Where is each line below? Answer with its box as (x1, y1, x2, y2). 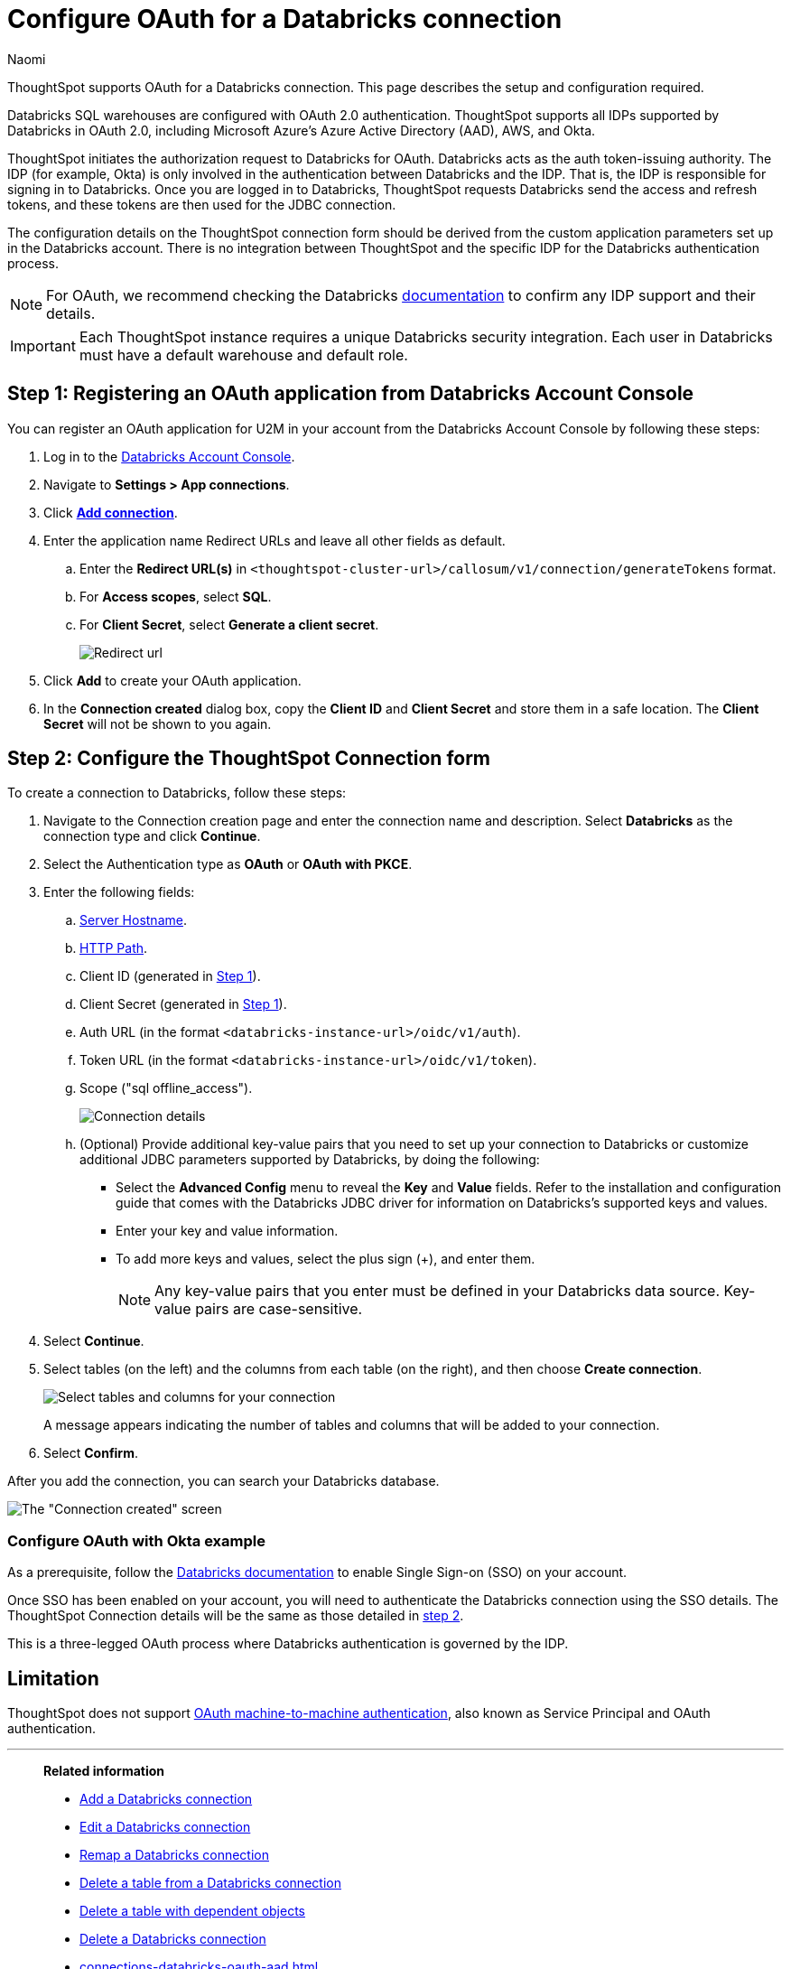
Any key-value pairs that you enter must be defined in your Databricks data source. (154, 1282, 720, 1301)
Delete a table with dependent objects (79, 1903, 305, 1919)
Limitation (7, 1666, 99, 1690)
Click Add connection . (43, 504, 178, 520)
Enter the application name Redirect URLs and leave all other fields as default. (43, 532, 506, 548)
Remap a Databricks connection (79, 1847, 269, 1863)
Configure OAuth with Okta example (7, 1531, 265, 1550)
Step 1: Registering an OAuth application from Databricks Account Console (7, 382, 694, 406)
